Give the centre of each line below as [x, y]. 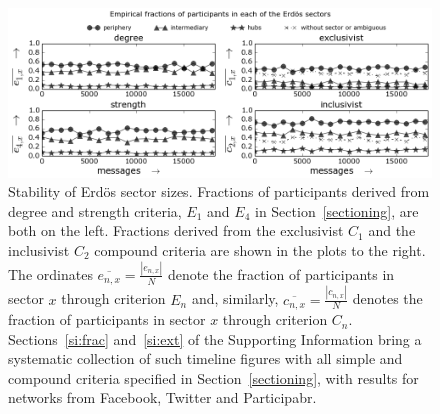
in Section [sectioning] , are [336, 210]
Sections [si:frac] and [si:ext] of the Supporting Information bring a [215, 338]
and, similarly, [235, 298]
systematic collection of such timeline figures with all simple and [205, 358]
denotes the [387, 298]
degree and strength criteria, [95, 210]
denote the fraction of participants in [281, 273]
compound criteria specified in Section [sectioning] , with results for [213, 377]
